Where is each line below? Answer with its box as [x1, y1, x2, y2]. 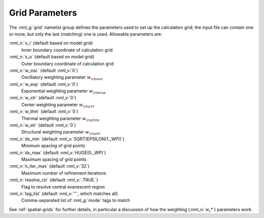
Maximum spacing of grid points [21, 156, 87, 162]
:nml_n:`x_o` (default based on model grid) [9, 54, 95, 60]
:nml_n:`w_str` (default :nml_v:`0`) [9, 122, 76, 128]
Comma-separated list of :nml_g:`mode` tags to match [21, 197, 131, 203]
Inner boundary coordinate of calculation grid [21, 47, 113, 53]
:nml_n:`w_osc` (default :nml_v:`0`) [9, 67, 78, 73]
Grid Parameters [9, 7, 77, 18]
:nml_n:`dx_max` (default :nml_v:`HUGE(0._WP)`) [9, 150, 106, 155]
